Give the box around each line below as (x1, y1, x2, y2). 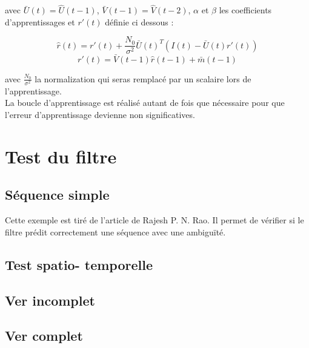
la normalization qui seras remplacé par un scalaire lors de (35, 72, 251, 85)
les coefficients (219, 4, 272, 16)
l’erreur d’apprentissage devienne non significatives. (5, 108, 195, 121)
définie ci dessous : (105, 15, 174, 28)
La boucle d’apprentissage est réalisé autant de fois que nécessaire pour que (5, 96, 285, 109)
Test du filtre (5, 143, 117, 168)
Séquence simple (5, 185, 110, 204)
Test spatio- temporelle (5, 255, 153, 274)
